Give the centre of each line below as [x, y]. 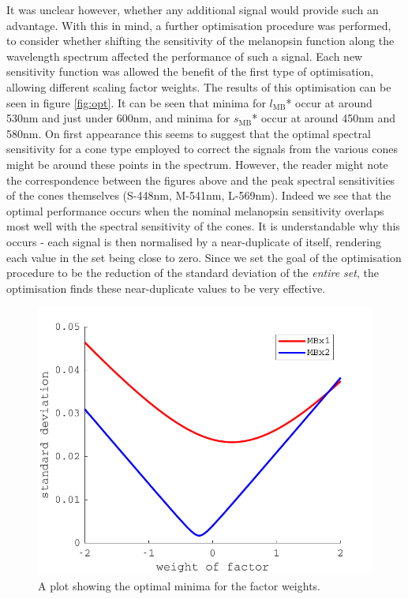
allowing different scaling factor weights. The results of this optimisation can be [199, 86]
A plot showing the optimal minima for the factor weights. [180, 585]
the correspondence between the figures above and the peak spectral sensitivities [201, 180]
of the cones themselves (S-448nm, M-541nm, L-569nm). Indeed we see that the [199, 195]
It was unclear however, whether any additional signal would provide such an [193, 9]
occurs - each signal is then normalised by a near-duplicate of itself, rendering [194, 241]
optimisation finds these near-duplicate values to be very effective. [166, 288]
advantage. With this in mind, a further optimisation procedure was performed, [199, 25]
